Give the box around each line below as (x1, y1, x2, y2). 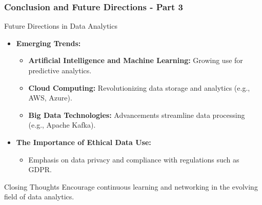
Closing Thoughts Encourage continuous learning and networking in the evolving (4, 181, 258, 192)
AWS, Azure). (28, 92, 72, 103)
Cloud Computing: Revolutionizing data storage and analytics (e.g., (28, 82, 250, 93)
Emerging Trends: (16, 37, 81, 48)
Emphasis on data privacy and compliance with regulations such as (28, 154, 239, 165)
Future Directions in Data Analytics (4, 20, 117, 31)
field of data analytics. (4, 191, 74, 202)
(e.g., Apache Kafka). (28, 119, 96, 130)
